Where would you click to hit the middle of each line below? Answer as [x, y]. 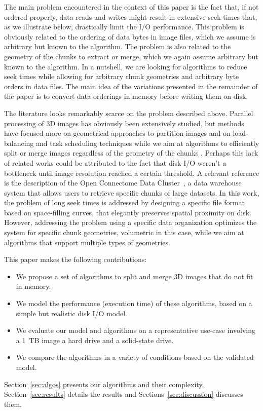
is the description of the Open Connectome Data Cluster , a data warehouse [123, 183]
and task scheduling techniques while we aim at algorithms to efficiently [148, 143]
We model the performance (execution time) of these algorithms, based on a [134, 303]
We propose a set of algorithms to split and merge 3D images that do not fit [135, 276]
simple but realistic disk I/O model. [72, 313]
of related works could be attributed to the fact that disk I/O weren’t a [115, 162]
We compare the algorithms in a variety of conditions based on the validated [135, 357]
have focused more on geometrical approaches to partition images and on [117, 133]
